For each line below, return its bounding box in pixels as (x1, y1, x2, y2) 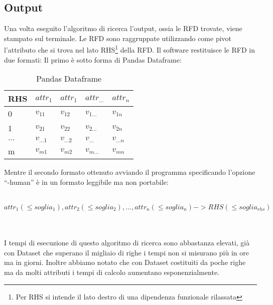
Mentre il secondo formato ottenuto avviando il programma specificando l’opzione (4, 167, 255, 177)
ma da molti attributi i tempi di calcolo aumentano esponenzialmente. (4, 266, 220, 277)
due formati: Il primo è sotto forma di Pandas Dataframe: (4, 54, 182, 65)
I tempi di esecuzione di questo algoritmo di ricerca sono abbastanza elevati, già (4, 237, 250, 248)
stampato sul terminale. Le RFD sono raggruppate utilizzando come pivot (4, 33, 232, 43)
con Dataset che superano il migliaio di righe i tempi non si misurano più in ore (4, 247, 249, 257)
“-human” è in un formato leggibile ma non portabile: (4, 176, 169, 187)
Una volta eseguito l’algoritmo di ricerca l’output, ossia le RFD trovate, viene (4, 23, 242, 34)
